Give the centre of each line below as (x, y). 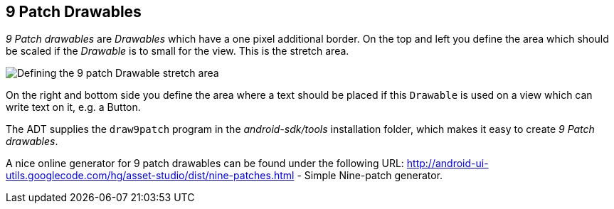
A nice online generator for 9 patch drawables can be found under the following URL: (205, 164)
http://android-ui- (448, 164)
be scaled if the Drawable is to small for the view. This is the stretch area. (178, 51)
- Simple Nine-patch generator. (370, 176)
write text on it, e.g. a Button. (73, 107)
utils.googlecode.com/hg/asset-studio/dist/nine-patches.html (150, 176)
